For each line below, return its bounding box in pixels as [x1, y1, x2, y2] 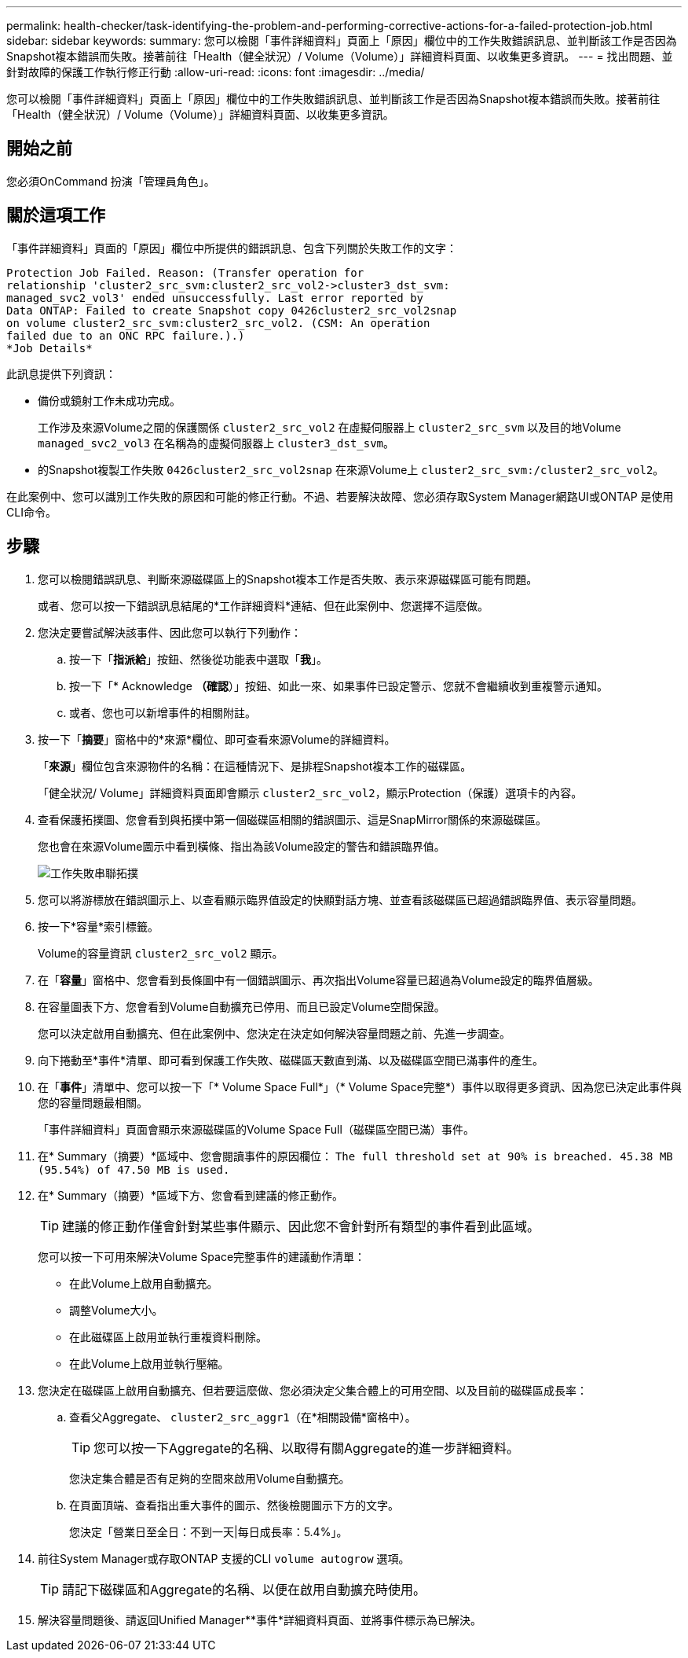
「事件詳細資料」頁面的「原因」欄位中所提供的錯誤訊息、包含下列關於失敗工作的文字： [6, 241, 457, 255]
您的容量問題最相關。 [38, 1095, 148, 1109]
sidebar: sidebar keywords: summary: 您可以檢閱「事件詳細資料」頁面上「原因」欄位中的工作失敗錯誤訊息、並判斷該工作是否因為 [6, 34, 677, 47]
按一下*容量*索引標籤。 [38, 919, 159, 933]
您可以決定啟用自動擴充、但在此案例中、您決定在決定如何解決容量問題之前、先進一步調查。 [38, 1026, 511, 1040]
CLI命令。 [6, 505, 57, 519]
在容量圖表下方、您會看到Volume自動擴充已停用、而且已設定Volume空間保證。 [38, 999, 445, 1013]
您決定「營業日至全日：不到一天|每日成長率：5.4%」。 [69, 1524, 348, 1539]
